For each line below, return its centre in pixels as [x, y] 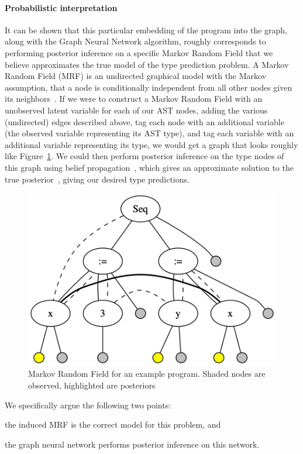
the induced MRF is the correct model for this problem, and [113, 424]
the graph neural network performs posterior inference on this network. [132, 444]
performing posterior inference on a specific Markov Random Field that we [139, 52]
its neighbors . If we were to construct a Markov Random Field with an [134, 99]
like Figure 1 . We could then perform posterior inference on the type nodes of [144, 156]
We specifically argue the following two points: [88, 405]
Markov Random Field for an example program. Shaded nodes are [147, 374]
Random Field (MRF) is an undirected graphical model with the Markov [136, 76]
